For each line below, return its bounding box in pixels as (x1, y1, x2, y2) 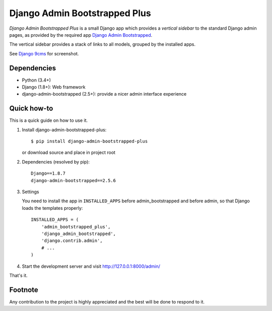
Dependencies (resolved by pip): (22, 159, 90, 165)
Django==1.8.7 (31, 171, 65, 176)
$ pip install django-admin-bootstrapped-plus (31, 138, 148, 144)
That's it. (9, 272, 28, 278)
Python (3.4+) (22, 77, 51, 83)
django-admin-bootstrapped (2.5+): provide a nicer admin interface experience (22, 91, 187, 97)
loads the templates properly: (22, 205, 83, 211)
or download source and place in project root (22, 149, 116, 155)
